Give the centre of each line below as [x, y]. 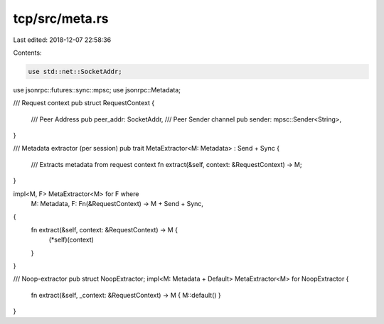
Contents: [27, 53]
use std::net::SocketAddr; [75, 71]
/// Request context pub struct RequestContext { [84, 103]
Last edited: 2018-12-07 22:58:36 [62, 40]
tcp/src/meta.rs [61, 18]
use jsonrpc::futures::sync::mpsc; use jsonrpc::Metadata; [97, 90]
